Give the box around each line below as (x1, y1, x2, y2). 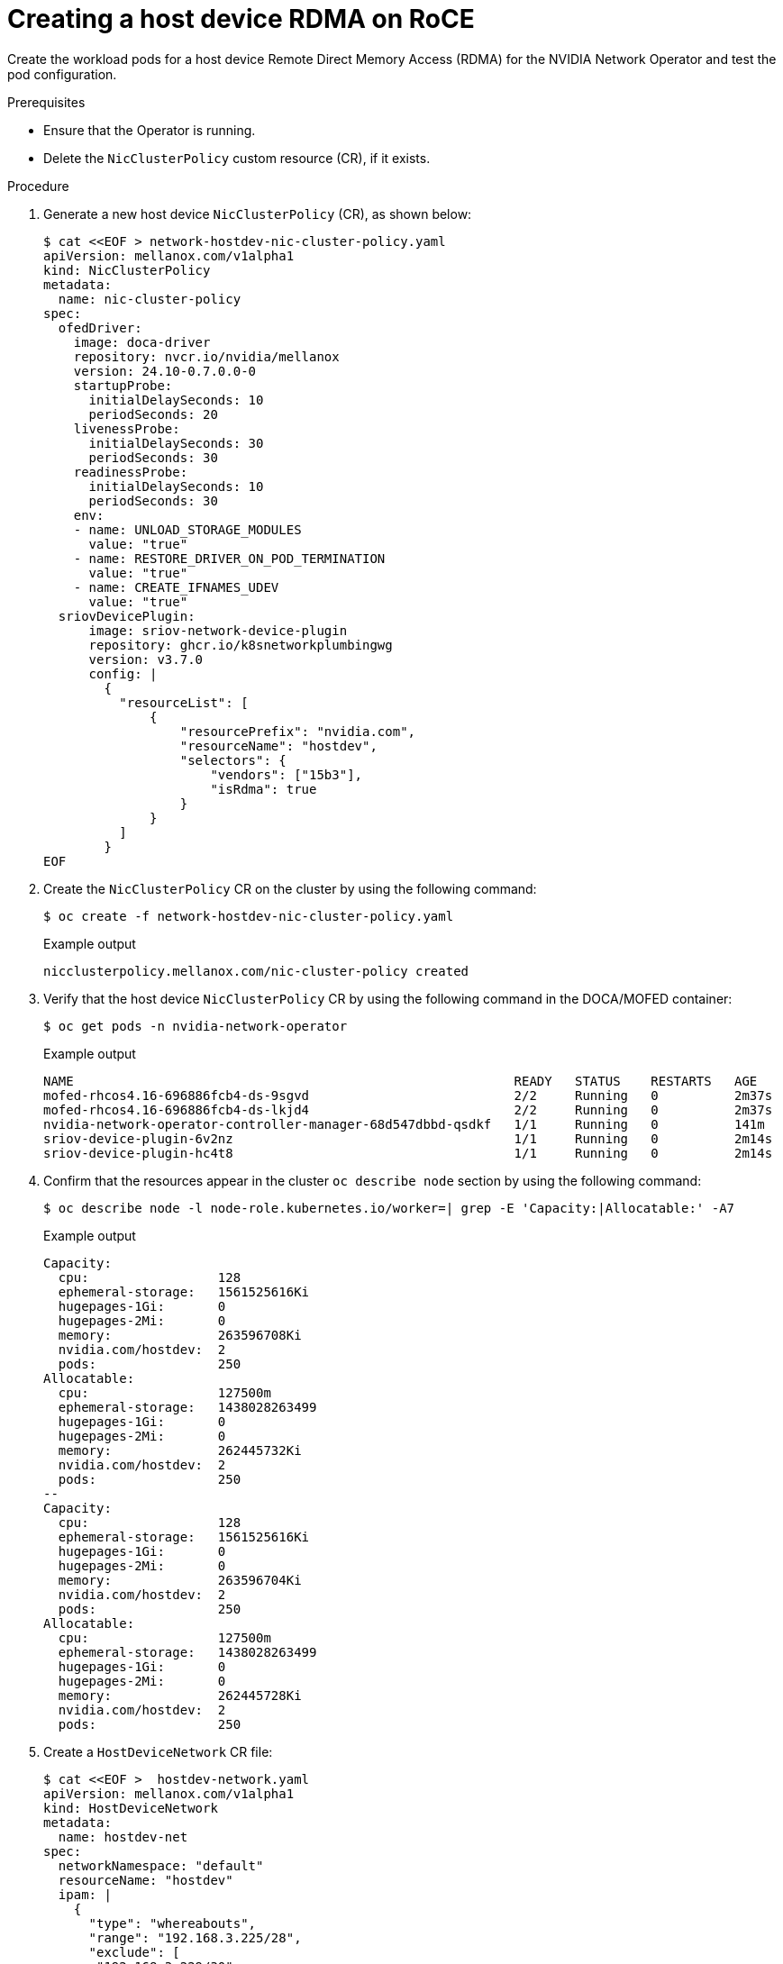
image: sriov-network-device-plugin (88, 623, 348, 638)
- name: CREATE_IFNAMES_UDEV (73, 579, 279, 595)
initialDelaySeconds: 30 (88, 435, 264, 450)
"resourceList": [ (119, 695, 249, 710)
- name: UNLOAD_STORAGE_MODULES (73, 522, 302, 537)
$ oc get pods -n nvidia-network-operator (43, 1018, 348, 1033)
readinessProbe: (73, 464, 188, 479)
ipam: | (58, 1887, 112, 1902)
